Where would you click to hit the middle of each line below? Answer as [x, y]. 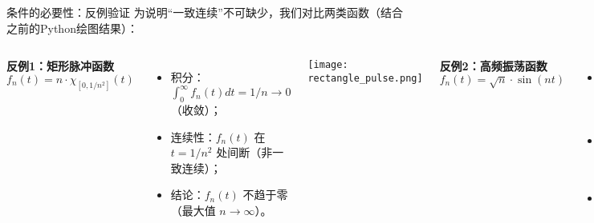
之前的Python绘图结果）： [72, 28]
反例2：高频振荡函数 [493, 66]
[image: [328, 65]
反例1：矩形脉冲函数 [61, 66]
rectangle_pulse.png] [365, 78]
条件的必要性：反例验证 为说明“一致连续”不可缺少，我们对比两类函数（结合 [205, 12]
